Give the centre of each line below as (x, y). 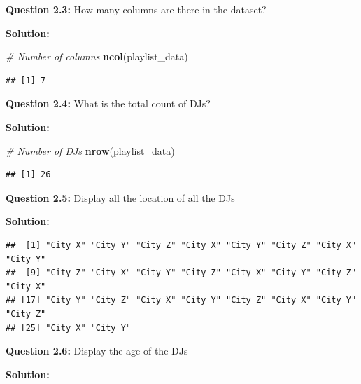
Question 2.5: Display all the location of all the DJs (120, 197)
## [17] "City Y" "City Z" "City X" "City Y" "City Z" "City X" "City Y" (181, 300)
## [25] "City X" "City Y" (68, 328)
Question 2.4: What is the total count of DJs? (108, 103)
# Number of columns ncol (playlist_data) (97, 56)
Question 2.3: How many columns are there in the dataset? (136, 9)
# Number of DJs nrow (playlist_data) (90, 150)
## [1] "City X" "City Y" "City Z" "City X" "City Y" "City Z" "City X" (181, 245)
